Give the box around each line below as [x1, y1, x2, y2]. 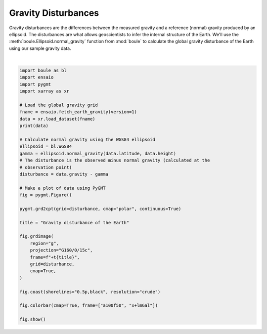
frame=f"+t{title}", [30, 254, 80, 260]
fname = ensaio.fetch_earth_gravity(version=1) [19, 109, 137, 115]
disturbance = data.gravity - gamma [19, 171, 109, 177]
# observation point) [19, 165, 72, 170]
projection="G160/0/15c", [30, 248, 93, 253]
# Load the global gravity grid [19, 102, 98, 108]
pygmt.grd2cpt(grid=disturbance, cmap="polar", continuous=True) [19, 206, 181, 211]
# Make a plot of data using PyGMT [19, 185, 106, 191]
